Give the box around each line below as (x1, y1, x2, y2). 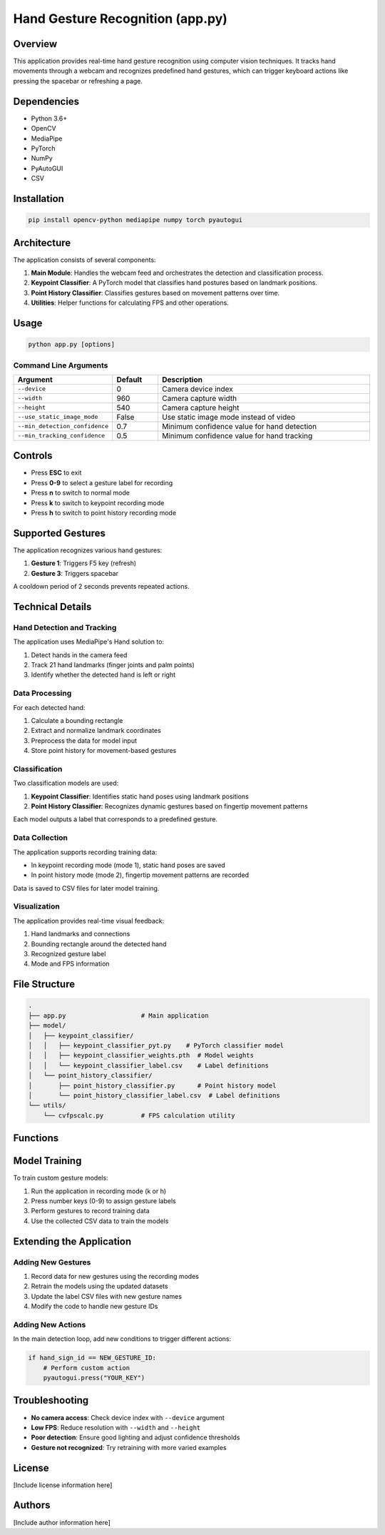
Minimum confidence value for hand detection (161, 421, 317, 431)
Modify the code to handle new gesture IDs (31, 1302, 158, 1311)
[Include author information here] (13, 1518, 111, 1526)
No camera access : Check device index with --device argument (31, 1413, 225, 1422)
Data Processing (13, 689, 72, 699)
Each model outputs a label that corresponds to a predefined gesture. (13, 815, 217, 824)
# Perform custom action (43, 1364, 130, 1372)
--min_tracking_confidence (17, 432, 106, 440)
